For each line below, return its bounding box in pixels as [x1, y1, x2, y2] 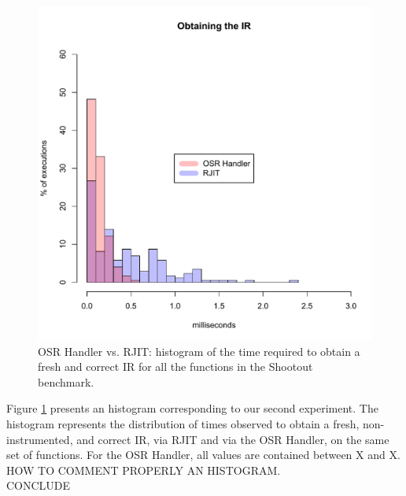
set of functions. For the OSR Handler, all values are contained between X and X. [6, 446, 400, 463]
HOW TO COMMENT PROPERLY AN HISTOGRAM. [6, 461, 281, 478]
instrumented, [6, 431, 73, 447]
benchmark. [38, 373, 94, 390]
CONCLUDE [6, 477, 71, 494]
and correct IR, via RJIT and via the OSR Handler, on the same [76, 431, 389, 447]
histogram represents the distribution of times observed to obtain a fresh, [6, 415, 360, 431]
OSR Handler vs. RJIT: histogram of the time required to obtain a [38, 342, 360, 359]
